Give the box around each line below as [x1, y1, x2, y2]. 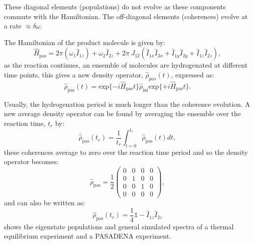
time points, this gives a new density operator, [4, 69, 143, 79]
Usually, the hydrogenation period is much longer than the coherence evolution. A [4, 98, 251, 109]
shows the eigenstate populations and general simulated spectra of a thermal [4, 221, 234, 231]
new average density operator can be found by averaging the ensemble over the [4, 108, 241, 119]
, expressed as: [171, 69, 214, 79]
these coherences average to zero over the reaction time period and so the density [4, 146, 248, 157]
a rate [4, 21, 22, 31]
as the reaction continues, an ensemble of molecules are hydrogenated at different [4, 60, 248, 70]
